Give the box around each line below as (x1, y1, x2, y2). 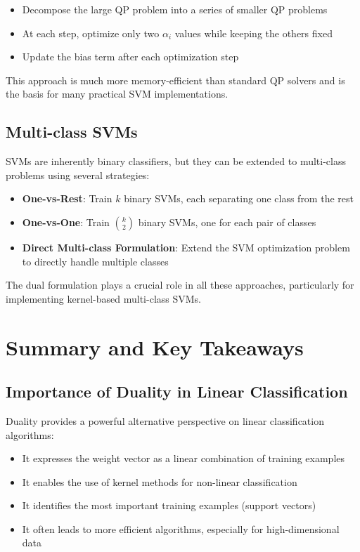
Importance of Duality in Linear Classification (6, 381, 348, 402)
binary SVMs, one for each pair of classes (138, 214, 316, 229)
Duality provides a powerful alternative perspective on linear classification (6, 413, 324, 428)
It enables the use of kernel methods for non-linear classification (22, 474, 297, 489)
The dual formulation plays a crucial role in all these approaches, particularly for (6, 277, 354, 292)
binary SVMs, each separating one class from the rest (124, 191, 354, 206)
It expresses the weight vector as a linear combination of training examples (22, 451, 345, 466)
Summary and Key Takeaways (6, 332, 304, 361)
